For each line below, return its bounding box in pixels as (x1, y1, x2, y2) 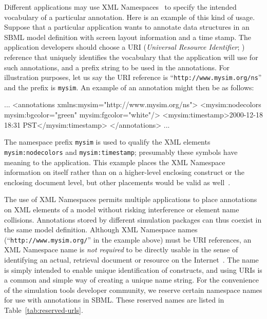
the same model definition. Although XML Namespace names (4, 224, 198, 235)
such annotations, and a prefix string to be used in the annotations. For (4, 62, 230, 72)
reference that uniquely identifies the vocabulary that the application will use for (4, 51, 258, 62)
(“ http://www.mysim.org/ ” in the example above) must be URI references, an (4, 234, 252, 245)
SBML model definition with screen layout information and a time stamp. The (4, 31, 251, 42)
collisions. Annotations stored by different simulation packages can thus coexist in (4, 214, 262, 225)
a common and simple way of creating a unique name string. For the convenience (4, 274, 259, 285)
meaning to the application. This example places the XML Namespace (4, 156, 225, 167)
